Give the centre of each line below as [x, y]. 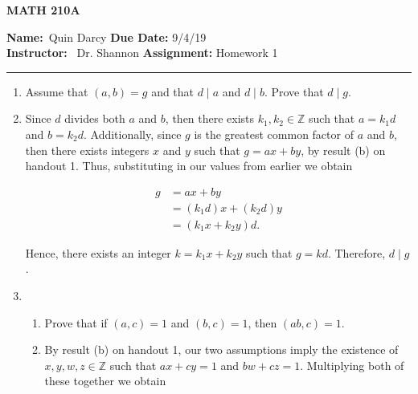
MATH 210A [43, 10]
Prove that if [76, 322]
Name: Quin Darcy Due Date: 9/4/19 [107, 37]
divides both [95, 118]
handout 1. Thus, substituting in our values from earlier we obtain [189, 166]
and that [173, 91]
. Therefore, [357, 252]
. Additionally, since [132, 134]
